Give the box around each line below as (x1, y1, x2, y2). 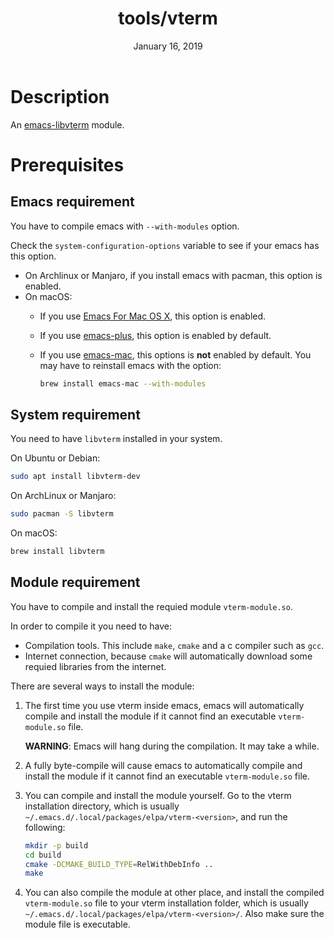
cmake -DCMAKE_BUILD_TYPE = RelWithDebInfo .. (24, 859, 214, 869)
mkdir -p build (24, 840, 89, 851)
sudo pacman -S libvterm (10, 509, 114, 519)
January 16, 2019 (133, 40, 203, 52)
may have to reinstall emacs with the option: (39, 359, 222, 371)
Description (10, 85, 110, 108)
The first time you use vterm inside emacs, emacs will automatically (24, 699, 305, 711)
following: (24, 821, 66, 833)
